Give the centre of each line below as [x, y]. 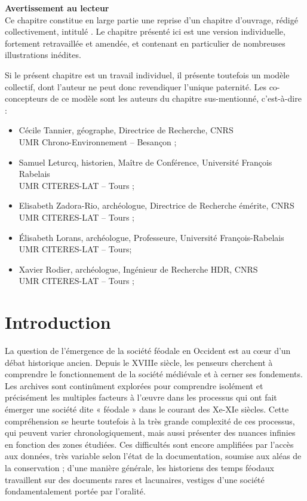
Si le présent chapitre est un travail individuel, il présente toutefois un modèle [147, 74]
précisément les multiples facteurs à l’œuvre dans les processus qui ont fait [141, 397]
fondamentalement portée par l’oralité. [75, 491]
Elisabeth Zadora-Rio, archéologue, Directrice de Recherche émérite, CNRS [156, 205]
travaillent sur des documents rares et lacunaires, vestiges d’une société [135, 479]
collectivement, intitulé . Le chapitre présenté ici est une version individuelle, [145, 31]
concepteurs [26, 98]
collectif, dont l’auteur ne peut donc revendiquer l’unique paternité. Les [136, 86]
